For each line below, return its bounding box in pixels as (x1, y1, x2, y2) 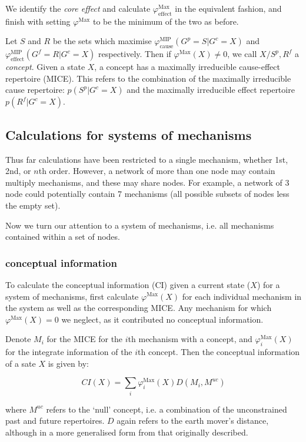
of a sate (5, 357, 36, 369)
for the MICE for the (46, 333, 123, 345)
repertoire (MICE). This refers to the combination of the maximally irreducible (5, 72, 291, 84)
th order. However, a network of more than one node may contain (38, 165, 275, 177)
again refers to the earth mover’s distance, (117, 414, 269, 427)
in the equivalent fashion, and (175, 2, 282, 14)
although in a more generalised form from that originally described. (5, 426, 248, 438)
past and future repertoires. (5, 414, 105, 427)
